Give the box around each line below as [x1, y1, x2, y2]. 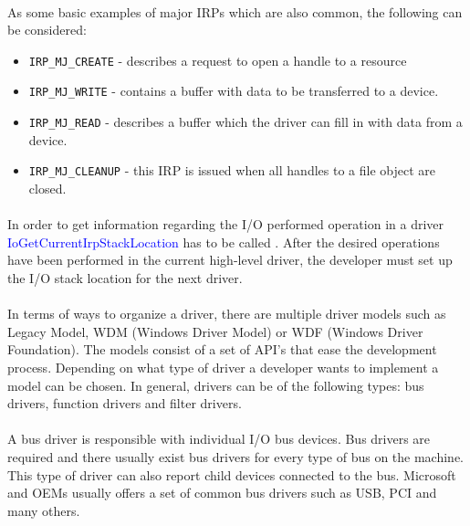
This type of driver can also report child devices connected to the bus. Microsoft [7, 465, 456, 484]
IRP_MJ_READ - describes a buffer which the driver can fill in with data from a [28, 112, 463, 131]
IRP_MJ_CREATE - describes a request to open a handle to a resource [28, 50, 407, 69]
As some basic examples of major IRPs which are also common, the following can [7, 2, 463, 21]
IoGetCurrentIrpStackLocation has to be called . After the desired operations [7, 232, 440, 251]
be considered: [7, 20, 87, 39]
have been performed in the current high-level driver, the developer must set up [7, 250, 453, 269]
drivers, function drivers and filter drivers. [7, 394, 242, 413]
